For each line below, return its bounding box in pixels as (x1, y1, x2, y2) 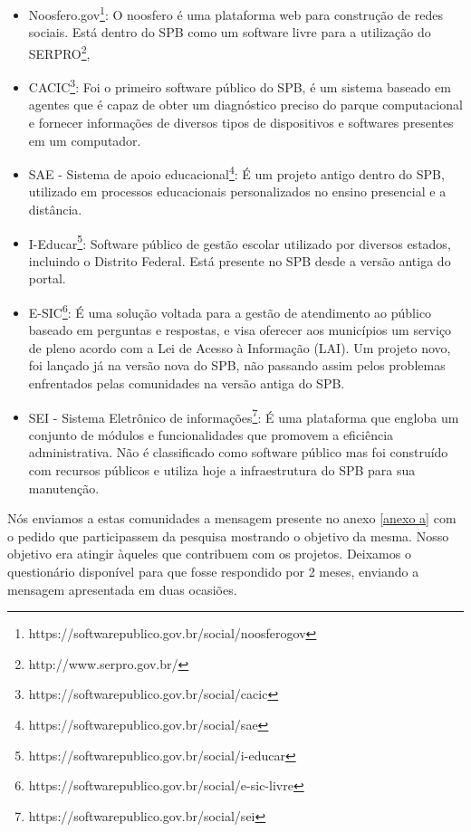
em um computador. (28, 130, 141, 149)
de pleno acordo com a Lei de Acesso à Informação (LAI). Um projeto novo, (28, 338, 451, 357)
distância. (28, 199, 82, 218)
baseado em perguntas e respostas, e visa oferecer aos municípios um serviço (28, 320, 452, 339)
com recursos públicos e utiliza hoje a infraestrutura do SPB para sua (28, 461, 416, 480)
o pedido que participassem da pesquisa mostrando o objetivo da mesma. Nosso (7, 526, 449, 545)
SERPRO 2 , (28, 41, 91, 62)
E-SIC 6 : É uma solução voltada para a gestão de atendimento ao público (28, 301, 432, 321)
